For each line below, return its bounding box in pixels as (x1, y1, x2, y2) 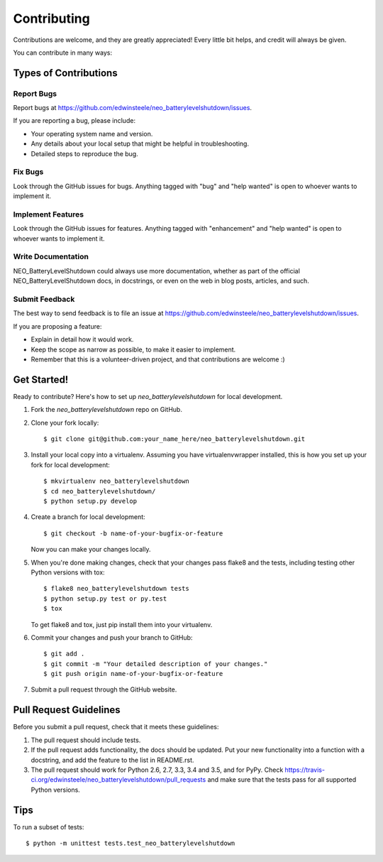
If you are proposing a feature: (13, 322, 102, 330)
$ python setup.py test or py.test (43, 594, 167, 603)
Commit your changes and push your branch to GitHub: (30, 633, 193, 642)
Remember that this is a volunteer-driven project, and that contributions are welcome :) (30, 355, 285, 364)
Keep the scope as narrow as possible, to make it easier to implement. (30, 345, 236, 354)
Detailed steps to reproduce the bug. (30, 149, 138, 158)
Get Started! (13, 373, 69, 386)
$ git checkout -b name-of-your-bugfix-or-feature (43, 529, 223, 538)
